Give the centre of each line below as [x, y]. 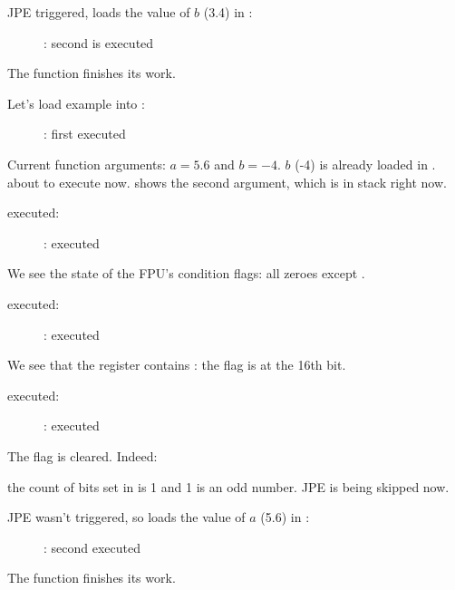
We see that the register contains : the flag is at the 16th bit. [177, 365]
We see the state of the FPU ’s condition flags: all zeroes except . [186, 273]
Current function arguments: [87, 164]
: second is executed [99, 42]
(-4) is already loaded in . [365, 164]
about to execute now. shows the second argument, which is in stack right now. [227, 182]
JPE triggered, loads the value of [99, 12]
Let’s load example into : [76, 103]
